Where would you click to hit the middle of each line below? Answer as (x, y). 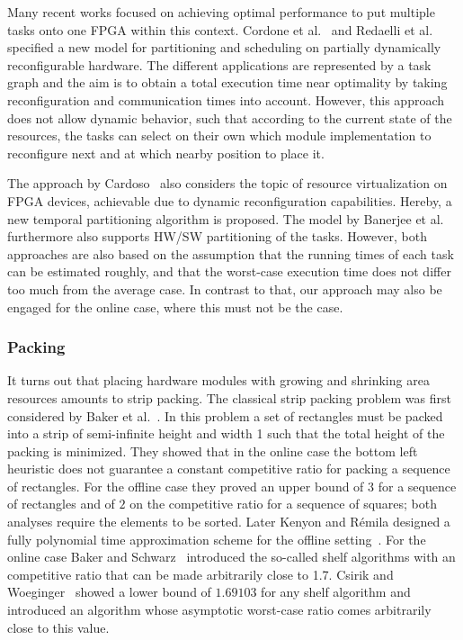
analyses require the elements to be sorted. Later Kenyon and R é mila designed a (229, 522)
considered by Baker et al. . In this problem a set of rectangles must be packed (225, 415)
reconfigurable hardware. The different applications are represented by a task (219, 64)
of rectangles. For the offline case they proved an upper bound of (186, 486)
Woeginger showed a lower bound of (109, 592)
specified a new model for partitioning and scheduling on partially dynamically (224, 47)
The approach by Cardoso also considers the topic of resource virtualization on (227, 183)
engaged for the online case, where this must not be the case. (175, 306)
